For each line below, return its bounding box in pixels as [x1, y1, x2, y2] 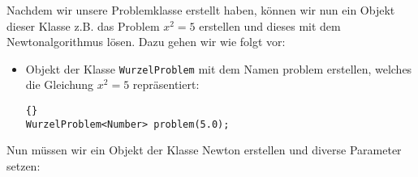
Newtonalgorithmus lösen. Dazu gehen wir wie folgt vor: [6, 33, 286, 50]
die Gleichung [25, 76, 94, 93]
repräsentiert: [132, 76, 200, 93]
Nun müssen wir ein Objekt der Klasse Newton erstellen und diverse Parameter [6, 141, 402, 158]
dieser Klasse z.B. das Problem [6, 17, 160, 34]
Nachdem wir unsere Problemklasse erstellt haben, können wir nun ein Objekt [6, 2, 395, 18]
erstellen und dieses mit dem [199, 17, 341, 34]
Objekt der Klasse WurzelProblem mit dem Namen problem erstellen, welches [25, 60, 412, 77]
